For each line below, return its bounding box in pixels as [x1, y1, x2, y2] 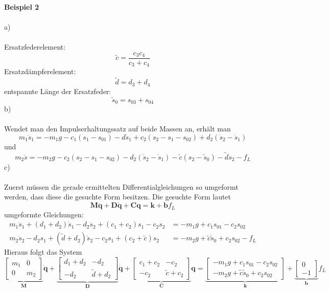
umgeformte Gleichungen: [4, 209, 84, 219]
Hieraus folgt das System [4, 246, 82, 257]
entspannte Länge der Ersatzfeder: [4, 85, 111, 96]
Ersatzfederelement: [4, 41, 66, 52]
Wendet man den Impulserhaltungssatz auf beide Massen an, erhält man [4, 123, 231, 134]
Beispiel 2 [4, 2, 39, 12]
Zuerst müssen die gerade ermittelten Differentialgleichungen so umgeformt [4, 181, 239, 192]
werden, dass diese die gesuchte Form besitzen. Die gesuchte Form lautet [4, 191, 231, 202]
